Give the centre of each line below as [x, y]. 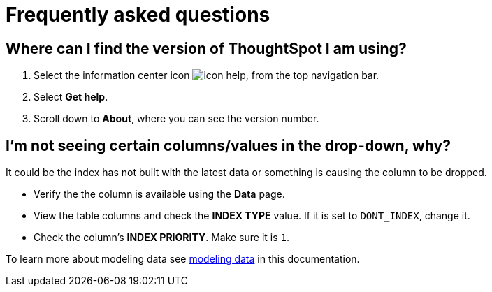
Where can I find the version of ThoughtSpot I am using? [206, 48]
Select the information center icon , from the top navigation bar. [207, 75]
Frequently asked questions [138, 15]
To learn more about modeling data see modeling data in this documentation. [183, 259]
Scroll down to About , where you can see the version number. [176, 119]
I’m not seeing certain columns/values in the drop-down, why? [228, 145]
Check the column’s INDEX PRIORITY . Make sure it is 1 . [162, 238]
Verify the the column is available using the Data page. [159, 194]
